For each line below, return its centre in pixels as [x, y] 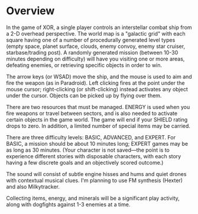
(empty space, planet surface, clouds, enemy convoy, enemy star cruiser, [95, 46]
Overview [30, 11]
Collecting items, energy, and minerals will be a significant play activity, [93, 198]
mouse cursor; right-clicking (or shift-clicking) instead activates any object [97, 89]
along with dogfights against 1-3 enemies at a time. [68, 204]
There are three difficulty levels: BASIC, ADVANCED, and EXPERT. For [91, 137]
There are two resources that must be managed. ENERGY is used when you [98, 107]
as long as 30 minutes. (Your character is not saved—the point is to [88, 150]
